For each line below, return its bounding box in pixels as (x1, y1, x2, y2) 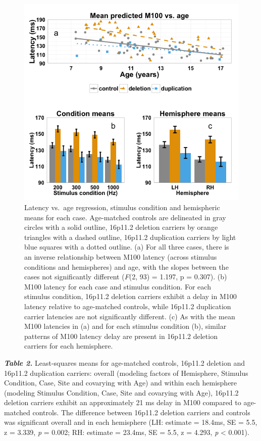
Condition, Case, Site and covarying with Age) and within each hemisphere (4, 377, 237, 388)
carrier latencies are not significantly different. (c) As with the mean (24, 311, 235, 321)
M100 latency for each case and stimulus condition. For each (24, 281, 211, 291)
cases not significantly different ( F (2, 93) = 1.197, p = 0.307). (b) (24, 271, 227, 282)
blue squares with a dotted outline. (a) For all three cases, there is (24, 241, 229, 252)
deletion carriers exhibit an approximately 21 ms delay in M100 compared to (4, 397, 241, 408)
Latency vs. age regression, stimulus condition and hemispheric (24, 202, 220, 213)
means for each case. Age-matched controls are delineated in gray (24, 212, 226, 222)
